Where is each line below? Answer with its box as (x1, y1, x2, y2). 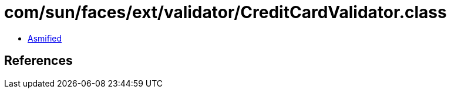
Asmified (28, 33, 62, 43)
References (4, 53, 73, 68)
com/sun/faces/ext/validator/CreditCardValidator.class (4, 2, 447, 22)
